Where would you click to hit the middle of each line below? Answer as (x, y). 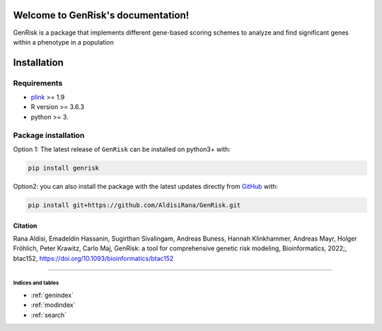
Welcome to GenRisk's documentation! (101, 15)
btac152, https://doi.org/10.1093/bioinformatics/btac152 (93, 258)
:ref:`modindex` (53, 305)
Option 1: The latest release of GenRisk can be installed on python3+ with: (122, 149)
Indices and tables (36, 283)
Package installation (49, 135)
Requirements (38, 83)
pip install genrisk (63, 168)
